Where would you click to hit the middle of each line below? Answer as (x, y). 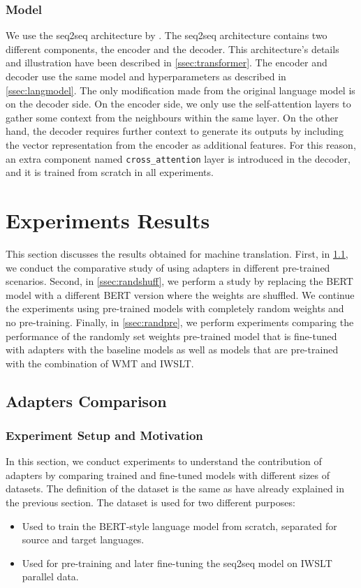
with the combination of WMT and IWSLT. (100, 363)
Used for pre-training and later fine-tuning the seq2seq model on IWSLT (177, 563)
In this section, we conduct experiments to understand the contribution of (164, 461)
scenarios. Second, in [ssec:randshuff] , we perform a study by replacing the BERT (179, 281)
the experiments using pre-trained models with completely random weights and (175, 308)
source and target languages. (83, 539)
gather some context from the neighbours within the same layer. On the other (172, 117)
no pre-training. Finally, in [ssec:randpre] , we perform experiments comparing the (180, 322)
